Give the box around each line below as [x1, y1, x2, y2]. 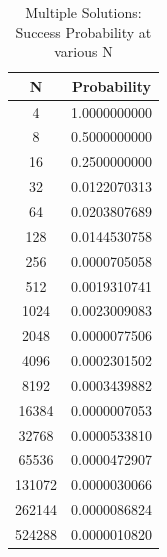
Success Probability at [15, 21, 152, 42]
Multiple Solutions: [25, 2, 142, 22]
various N [54, 41, 113, 62]
